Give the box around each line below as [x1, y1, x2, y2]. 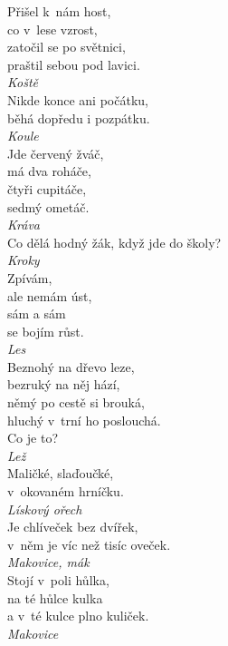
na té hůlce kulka [7, 588, 103, 607]
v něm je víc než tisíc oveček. [7, 534, 171, 553]
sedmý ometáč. [7, 197, 90, 216]
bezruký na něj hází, [7, 375, 120, 394]
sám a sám [7, 304, 66, 323]
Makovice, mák [7, 553, 90, 572]
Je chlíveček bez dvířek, [7, 517, 138, 536]
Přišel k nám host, [7, 2, 111, 20]
